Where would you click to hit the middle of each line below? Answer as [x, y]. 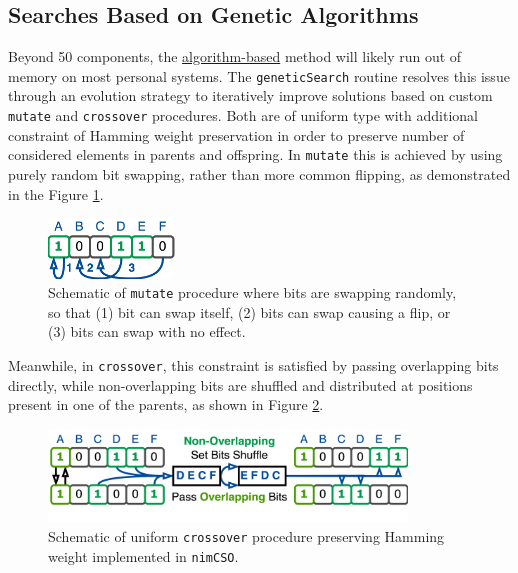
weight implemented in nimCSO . [143, 555]
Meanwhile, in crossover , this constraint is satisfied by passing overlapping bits [253, 365]
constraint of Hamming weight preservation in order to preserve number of [236, 134]
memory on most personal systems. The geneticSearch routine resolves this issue [259, 75]
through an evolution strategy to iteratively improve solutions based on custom [250, 95]
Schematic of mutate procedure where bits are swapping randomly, [252, 292]
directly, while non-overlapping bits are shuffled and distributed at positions [240, 384]
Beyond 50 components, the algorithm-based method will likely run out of [235, 56]
